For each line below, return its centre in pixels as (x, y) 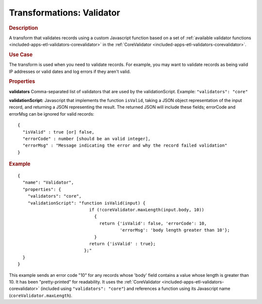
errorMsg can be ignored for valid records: (52, 114)
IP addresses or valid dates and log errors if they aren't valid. (70, 71)
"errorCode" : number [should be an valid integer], (87, 139)
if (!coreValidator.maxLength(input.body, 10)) (147, 210)
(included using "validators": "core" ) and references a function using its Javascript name (135, 288)
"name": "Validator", (48, 183)
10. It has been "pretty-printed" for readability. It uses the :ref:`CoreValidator (85, 282)
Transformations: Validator (65, 13)
